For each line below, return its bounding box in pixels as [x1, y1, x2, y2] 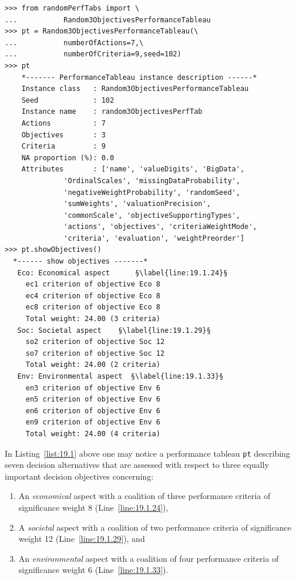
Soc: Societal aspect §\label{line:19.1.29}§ [17, 326, 211, 335]
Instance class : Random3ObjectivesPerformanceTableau [21, 85, 249, 93]
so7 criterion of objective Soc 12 [25, 349, 165, 358]
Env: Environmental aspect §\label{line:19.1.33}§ [17, 372, 224, 380]
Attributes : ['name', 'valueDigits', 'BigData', [21, 165, 245, 174]
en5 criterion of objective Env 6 [25, 395, 160, 404]
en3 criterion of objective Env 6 [25, 383, 160, 392]
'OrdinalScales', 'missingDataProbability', [63, 176, 240, 185]
